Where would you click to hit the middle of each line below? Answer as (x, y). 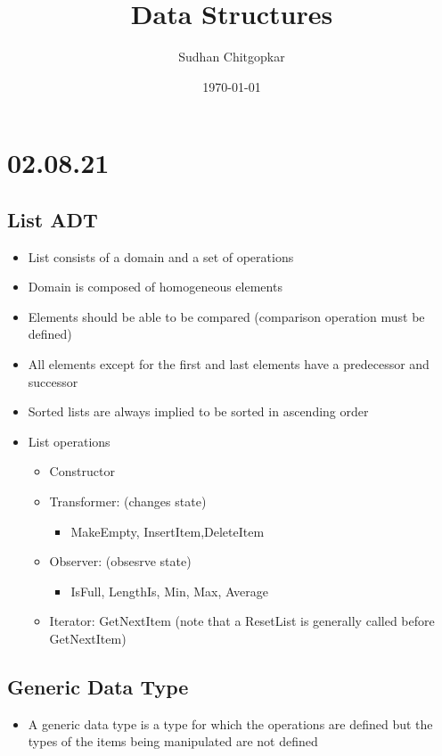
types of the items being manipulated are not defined (173, 741)
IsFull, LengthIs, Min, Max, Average (169, 591)
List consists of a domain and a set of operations (161, 256)
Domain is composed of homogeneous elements (155, 287)
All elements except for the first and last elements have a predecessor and (229, 364)
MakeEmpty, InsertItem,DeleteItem (168, 531)
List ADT (53, 219)
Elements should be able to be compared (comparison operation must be (226, 316)
